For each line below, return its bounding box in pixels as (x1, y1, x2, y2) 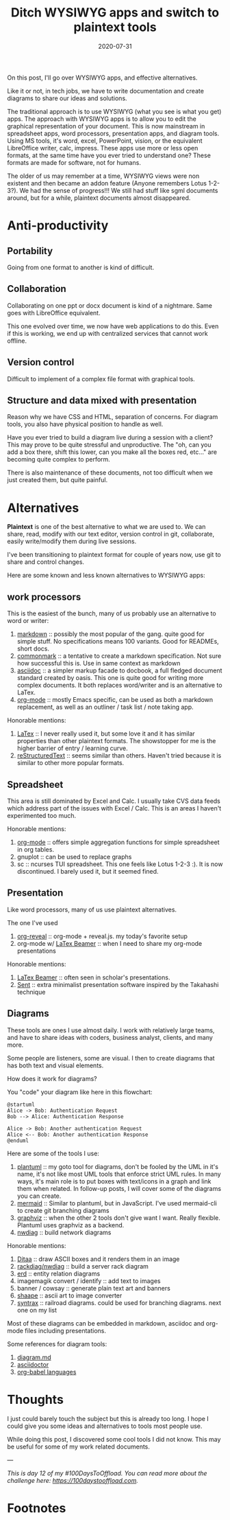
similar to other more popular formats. (16, 759, 125, 767)
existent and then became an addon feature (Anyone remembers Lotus (7, 179, 207, 187)
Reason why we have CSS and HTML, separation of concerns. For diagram (7, 413, 218, 421)
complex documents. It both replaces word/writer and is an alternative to (16, 681, 222, 690)
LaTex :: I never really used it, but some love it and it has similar (16, 729, 195, 738)
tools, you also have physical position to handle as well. (7, 420, 164, 429)
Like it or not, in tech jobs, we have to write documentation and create (7, 87, 204, 95)
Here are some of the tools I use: (7, 1149, 99, 1157)
